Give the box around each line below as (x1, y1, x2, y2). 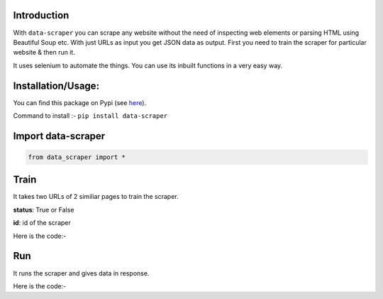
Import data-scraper (13, 130, 106, 142)
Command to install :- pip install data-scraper (13, 111, 168, 120)
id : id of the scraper (13, 219, 71, 227)
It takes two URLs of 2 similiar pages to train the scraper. (13, 192, 179, 201)
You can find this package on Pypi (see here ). (13, 98, 147, 107)
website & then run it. (13, 48, 76, 57)
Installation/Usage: (13, 80, 99, 92)
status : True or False (13, 205, 74, 214)
